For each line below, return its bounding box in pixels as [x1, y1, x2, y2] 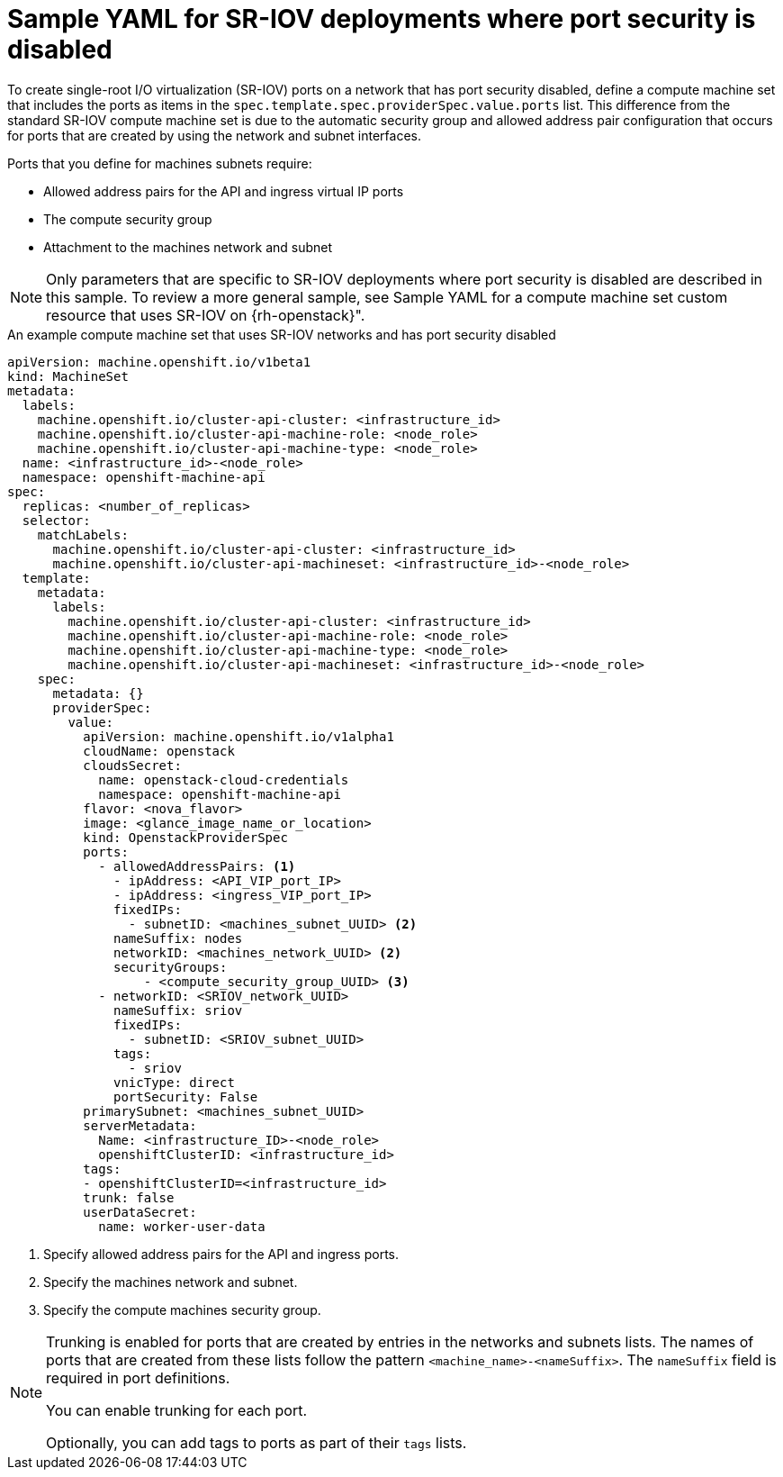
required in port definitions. [46, 1368, 230, 1387]
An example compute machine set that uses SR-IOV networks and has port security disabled [7, 326, 556, 342]
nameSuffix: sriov [113, 1002, 243, 1018]
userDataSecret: [83, 1204, 197, 1219]
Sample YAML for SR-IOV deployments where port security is [7, 4, 756, 34]
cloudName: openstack [83, 743, 235, 758]
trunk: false [83, 1190, 175, 1205]
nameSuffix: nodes [113, 930, 243, 946]
